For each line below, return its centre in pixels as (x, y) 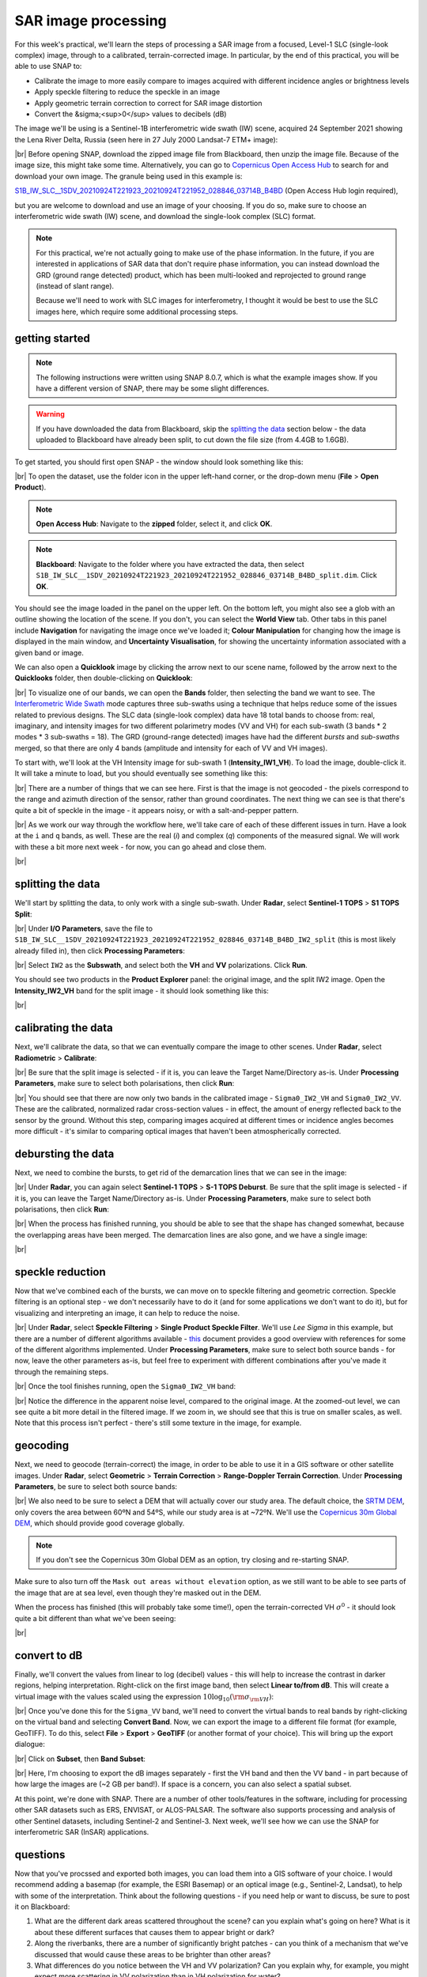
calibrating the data (64, 1028)
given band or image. (49, 652)
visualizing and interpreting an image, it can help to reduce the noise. (127, 1313)
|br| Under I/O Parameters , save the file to (84, 928)
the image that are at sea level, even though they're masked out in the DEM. (138, 1593)
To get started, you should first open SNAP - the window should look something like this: (159, 462)
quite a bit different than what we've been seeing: (95, 1618)
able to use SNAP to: (48, 66)
